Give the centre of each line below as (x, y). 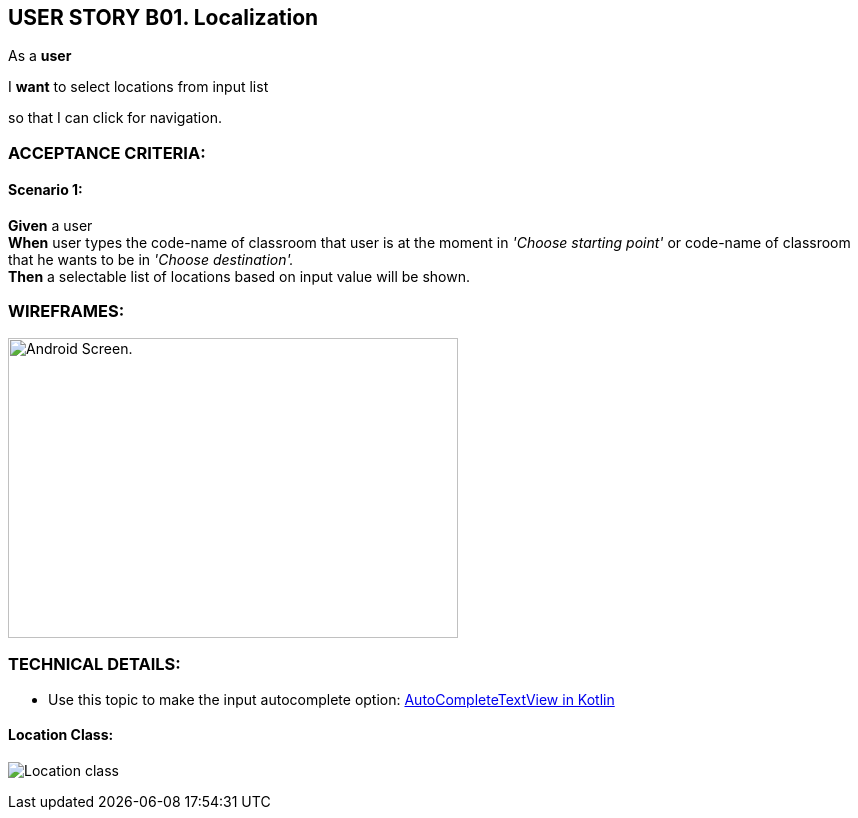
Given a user (50, 226)
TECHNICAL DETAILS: (94, 664)
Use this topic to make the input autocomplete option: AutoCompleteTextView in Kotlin (331, 699)
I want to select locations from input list (138, 87)
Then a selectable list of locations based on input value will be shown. (239, 277)
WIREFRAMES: (66, 311)
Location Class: (61, 735)
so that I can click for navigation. (115, 118)
